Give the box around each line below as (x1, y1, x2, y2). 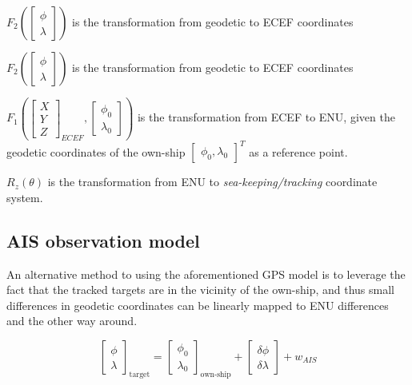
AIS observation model (6, 228, 200, 252)
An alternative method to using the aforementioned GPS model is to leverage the (6, 265, 406, 282)
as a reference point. (249, 143, 348, 160)
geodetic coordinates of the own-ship (6, 143, 186, 160)
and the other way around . (6, 312, 138, 329)
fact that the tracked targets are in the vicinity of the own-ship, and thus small (6, 281, 394, 298)
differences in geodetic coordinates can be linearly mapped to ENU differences (6, 296, 389, 313)
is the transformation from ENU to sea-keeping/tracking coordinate (47, 173, 378, 190)
